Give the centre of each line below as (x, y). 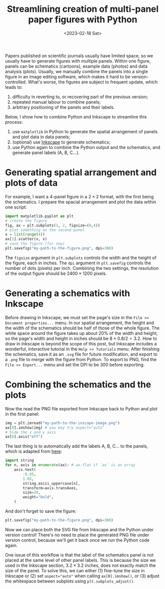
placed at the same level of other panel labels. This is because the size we (81, 560)
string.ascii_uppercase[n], (51, 483)
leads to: (14, 87)
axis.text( (25, 470)
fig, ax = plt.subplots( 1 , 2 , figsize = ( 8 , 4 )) (52, 225)
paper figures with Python (83, 19)
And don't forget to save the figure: (41, 511)
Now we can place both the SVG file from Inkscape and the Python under (80, 529)
